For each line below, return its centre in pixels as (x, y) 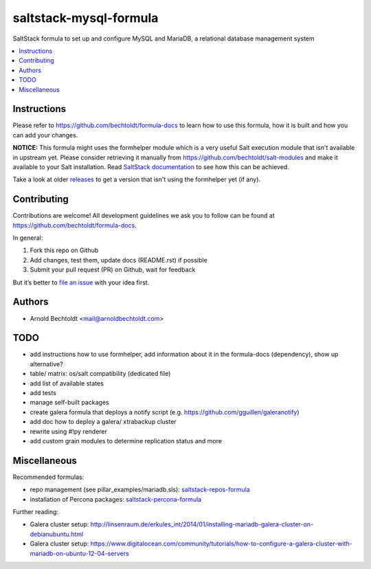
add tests (43, 392)
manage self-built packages (69, 403)
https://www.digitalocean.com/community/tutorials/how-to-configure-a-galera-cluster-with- (222, 544)
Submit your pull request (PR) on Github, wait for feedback (113, 270)
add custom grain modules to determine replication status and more (126, 440)
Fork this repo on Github (64, 250)
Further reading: (35, 512)
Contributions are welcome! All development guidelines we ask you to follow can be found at (144, 216)
